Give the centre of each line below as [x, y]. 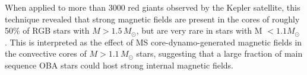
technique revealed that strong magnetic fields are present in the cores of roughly [152, 19]
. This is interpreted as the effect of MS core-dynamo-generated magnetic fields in [153, 42]
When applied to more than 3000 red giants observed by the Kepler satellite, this [153, 7]
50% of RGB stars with [47, 30]
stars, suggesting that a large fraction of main [219, 53]
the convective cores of [46, 53]
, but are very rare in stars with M [199, 30]
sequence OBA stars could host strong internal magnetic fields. [119, 65]
